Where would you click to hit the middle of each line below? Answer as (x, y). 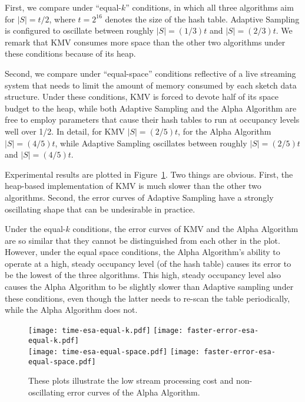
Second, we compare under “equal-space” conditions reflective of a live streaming (150, 73)
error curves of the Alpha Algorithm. (134, 392)
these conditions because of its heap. (70, 53)
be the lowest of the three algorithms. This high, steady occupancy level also (143, 275)
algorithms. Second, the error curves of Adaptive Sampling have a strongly (139, 197)
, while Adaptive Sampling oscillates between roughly (151, 143)
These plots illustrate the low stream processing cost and (131, 380)
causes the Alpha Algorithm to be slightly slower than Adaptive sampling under (149, 287)
